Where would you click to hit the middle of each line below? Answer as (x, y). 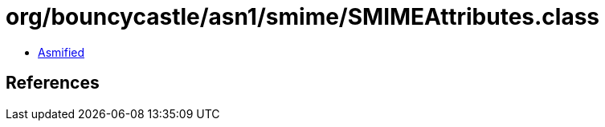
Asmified (61, 52)
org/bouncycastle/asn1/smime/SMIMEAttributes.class (303, 17)
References (53, 83)
